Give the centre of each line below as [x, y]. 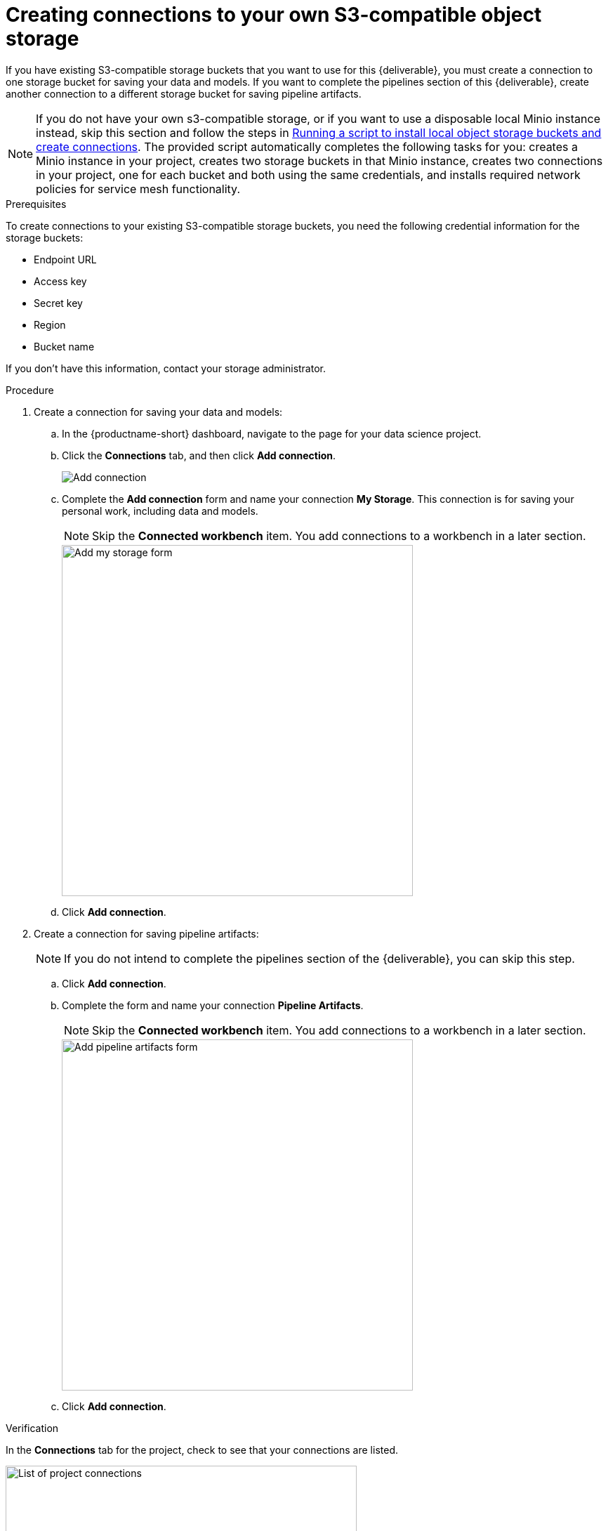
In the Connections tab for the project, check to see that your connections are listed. [202, 1450]
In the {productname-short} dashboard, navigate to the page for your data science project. [272, 433]
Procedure [30, 390]
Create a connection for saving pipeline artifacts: [146, 933]
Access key [60, 281]
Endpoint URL [65, 259]
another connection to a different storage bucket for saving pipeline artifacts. [184, 93]
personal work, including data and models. [160, 511]
